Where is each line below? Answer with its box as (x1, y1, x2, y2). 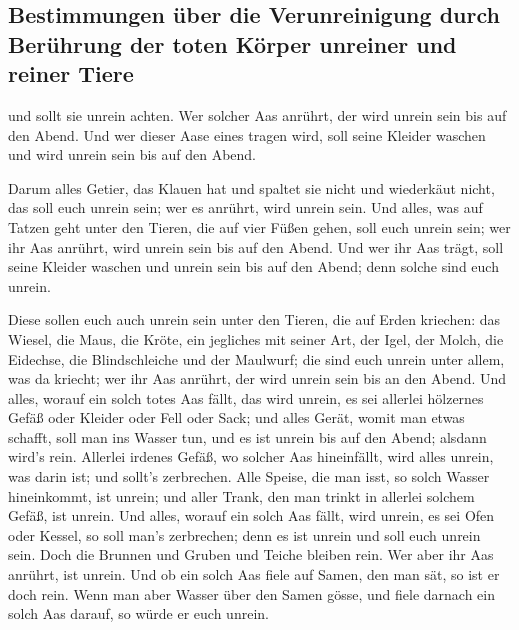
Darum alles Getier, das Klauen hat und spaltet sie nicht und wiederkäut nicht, (8, 177, 495, 198)
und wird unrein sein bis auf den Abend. (8, 144, 257, 165)
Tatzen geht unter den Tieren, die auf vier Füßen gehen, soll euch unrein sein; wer (8, 216, 511, 237)
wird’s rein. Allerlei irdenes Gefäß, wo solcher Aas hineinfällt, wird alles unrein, (8, 446, 494, 467)
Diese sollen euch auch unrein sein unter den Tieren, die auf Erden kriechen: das (8, 309, 501, 330)
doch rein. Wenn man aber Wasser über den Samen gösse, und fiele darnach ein (8, 583, 496, 604)
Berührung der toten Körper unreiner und (8, 28, 457, 59)
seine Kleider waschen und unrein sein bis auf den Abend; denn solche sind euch (8, 256, 499, 277)
